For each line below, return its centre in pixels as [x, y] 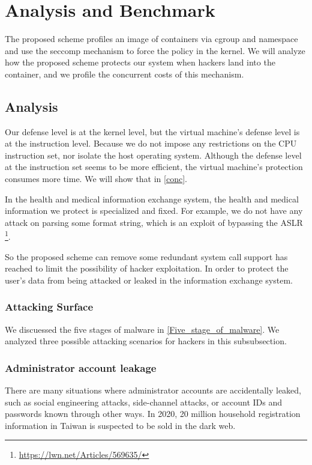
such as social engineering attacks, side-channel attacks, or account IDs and [143, 402]
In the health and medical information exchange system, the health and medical [152, 199]
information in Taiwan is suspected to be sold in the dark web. [120, 425]
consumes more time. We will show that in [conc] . [96, 179]
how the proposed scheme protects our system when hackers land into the [140, 62]
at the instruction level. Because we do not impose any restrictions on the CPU [151, 143]
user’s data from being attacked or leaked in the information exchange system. [149, 280]
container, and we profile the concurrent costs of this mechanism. [124, 74]
